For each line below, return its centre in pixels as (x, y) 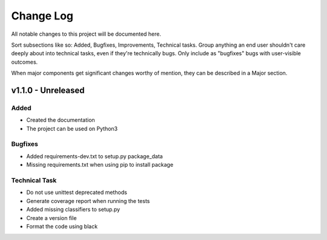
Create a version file (51, 218)
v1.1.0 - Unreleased (48, 90)
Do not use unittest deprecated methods (77, 192)
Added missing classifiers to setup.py (73, 210)
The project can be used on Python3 (72, 128)
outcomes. (25, 62)
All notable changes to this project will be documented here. (86, 34)
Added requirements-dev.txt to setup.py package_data (94, 156)
